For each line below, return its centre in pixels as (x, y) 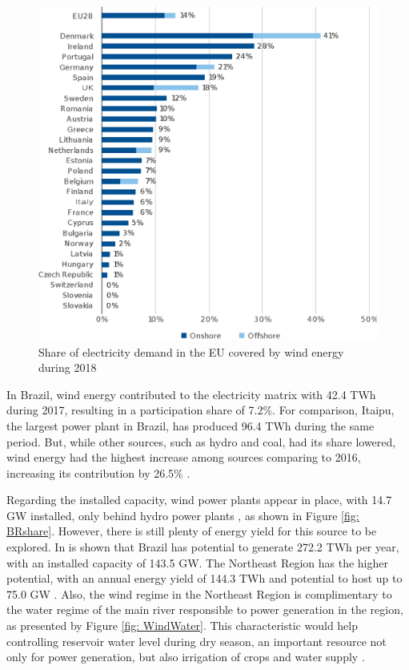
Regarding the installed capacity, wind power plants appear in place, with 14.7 (199, 500)
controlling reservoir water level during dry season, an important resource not (196, 641)
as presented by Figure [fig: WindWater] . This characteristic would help (182, 626)
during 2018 (68, 367)
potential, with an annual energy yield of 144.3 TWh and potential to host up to (204, 578)
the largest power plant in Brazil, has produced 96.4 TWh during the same (190, 425)
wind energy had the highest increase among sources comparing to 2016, (184, 457)
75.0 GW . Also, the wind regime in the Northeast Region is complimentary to (199, 593)
